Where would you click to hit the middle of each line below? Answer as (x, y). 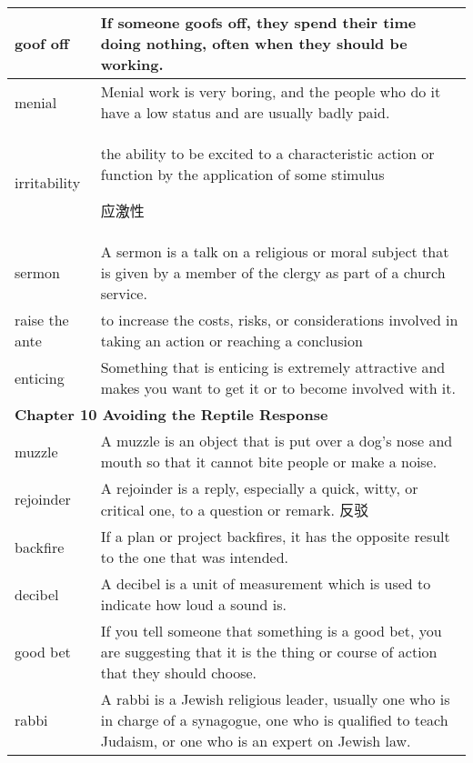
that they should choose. (178, 673)
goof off (42, 43)
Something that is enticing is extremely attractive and (273, 367)
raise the (42, 320)
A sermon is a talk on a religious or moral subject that (275, 251)
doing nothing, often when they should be (254, 43)
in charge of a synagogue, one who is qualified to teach (274, 720)
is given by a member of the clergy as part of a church (273, 272)
